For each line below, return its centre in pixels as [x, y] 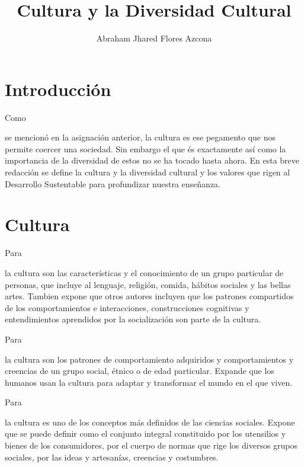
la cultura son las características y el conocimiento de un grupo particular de [144, 272]
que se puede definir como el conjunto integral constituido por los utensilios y [145, 434]
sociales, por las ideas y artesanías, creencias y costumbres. [112, 457]
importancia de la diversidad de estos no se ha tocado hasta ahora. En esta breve [152, 160]
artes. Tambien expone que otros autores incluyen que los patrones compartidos [149, 296]
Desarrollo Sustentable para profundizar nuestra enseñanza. [113, 183]
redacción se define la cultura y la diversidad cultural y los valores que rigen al [148, 172]
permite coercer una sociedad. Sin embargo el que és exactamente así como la [145, 148]
